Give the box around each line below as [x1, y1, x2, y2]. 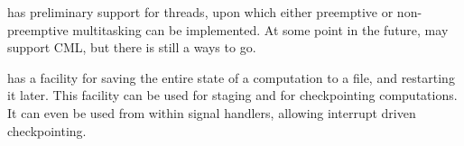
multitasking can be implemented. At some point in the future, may [72, 20, 449, 39]
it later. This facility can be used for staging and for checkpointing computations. [7, 86, 458, 105]
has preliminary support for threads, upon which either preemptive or [7, 3, 394, 21]
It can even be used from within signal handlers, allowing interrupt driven [7, 103, 416, 122]
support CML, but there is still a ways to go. [7, 38, 256, 57]
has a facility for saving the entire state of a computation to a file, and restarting [7, 68, 455, 87]
